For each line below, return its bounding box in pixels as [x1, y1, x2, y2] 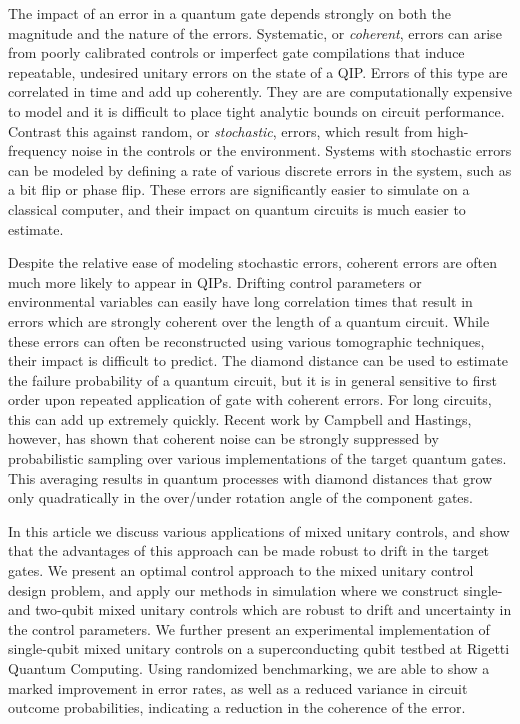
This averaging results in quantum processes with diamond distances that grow [8, 467, 493, 488]
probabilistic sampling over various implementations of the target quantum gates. [8, 448, 507, 469]
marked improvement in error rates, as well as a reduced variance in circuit [8, 677, 468, 698]
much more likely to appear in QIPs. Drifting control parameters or [8, 271, 422, 292]
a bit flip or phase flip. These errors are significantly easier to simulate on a [8, 179, 470, 200]
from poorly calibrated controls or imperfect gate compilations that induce [8, 42, 465, 63]
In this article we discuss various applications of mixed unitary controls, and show [8, 520, 510, 541]
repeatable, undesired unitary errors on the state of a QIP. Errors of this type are [8, 61, 508, 82]
